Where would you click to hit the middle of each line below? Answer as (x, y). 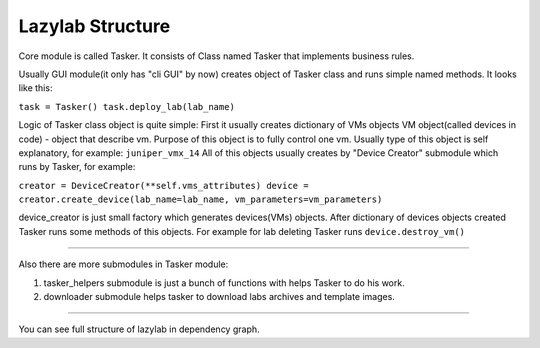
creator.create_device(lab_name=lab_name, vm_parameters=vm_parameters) (200, 199)
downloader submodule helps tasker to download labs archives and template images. (219, 297)
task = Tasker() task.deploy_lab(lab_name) (126, 106)
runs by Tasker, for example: (77, 167)
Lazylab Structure (94, 26)
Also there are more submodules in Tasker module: (123, 264)
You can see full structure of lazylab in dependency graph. (139, 329)
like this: (35, 88)
